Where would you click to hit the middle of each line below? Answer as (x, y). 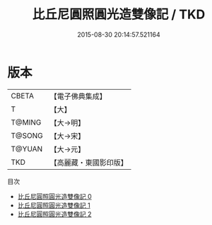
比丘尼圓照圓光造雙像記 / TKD (119, 15)
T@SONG (27, 135)
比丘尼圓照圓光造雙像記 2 (54, 214)
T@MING (26, 122)
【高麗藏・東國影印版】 (89, 162)
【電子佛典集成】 (78, 96)
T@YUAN (27, 149)
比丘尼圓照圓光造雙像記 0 (54, 196)
